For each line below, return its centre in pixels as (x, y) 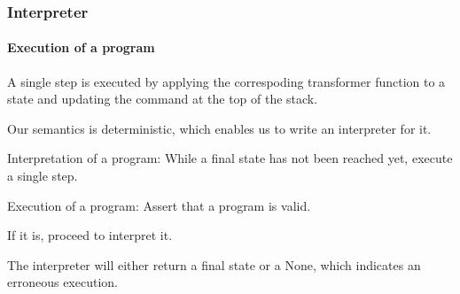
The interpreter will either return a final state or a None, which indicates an (214, 264)
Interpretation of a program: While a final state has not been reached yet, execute (230, 158)
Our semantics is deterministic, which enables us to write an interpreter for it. (219, 128)
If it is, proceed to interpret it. (90, 235)
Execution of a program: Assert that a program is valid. (159, 205)
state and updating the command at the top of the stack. (163, 99)
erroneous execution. (62, 282)
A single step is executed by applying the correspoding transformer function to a (226, 81)
